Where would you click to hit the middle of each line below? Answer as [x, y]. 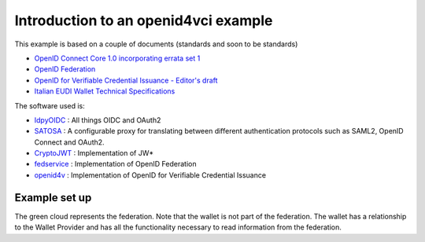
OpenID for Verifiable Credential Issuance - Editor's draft [126, 80]
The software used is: [50, 105]
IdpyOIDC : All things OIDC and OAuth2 [98, 120]
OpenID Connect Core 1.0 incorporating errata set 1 [117, 58]
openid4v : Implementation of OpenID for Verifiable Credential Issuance [150, 175]
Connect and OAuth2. [70, 142]
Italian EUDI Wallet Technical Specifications [105, 91]
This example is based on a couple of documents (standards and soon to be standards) [156, 44]
